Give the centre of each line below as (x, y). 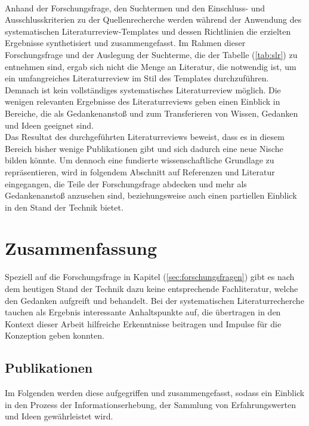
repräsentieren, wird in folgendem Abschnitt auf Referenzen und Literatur (140, 171)
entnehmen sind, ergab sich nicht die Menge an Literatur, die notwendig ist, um (151, 66)
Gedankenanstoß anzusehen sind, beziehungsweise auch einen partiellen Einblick (151, 195)
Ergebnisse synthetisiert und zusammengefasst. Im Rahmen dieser (125, 43)
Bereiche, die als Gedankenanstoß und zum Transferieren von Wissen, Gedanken (152, 113)
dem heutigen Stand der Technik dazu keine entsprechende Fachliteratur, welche (152, 288)
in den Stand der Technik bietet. (64, 207)
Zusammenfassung (81, 248)
